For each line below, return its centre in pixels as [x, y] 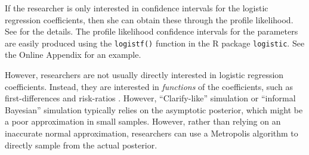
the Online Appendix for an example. [73, 55]
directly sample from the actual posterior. [81, 145]
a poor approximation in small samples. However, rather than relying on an [143, 121]
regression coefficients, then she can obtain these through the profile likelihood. [149, 19]
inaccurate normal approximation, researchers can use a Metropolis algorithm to [152, 133]
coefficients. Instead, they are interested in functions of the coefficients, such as [149, 86]
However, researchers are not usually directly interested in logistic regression [144, 75]
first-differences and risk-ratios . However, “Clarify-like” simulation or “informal [150, 98]
